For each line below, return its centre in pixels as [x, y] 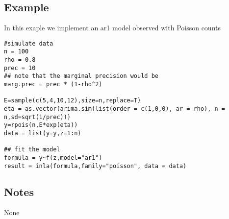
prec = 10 [20, 68]
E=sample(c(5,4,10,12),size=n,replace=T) [73, 101]
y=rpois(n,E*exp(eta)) [41, 125]
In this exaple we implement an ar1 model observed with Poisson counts [113, 28]
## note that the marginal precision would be [81, 76]
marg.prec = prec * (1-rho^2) [53, 85]
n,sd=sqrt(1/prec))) [38, 117]
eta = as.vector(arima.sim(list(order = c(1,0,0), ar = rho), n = [115, 109]
